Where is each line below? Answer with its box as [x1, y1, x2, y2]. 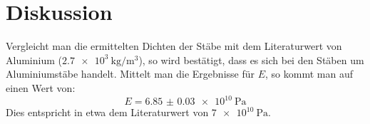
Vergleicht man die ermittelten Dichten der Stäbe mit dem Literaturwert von [6, 38, 342, 53]
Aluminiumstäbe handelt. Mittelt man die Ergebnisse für [6, 66, 255, 81]
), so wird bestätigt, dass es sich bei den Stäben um [138, 52, 364, 67]
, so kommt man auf [265, 66, 353, 81]
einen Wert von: [6, 80, 76, 95]
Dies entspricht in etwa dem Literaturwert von [6, 105, 209, 119]
